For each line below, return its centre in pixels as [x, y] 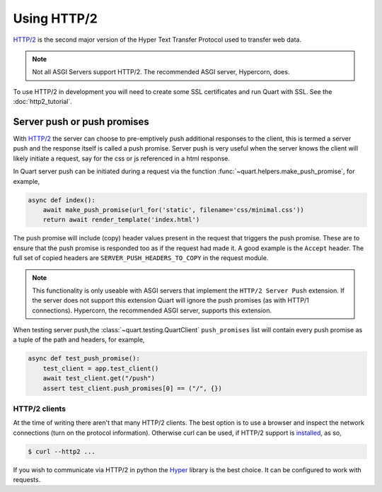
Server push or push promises [81, 121]
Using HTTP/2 [56, 18]
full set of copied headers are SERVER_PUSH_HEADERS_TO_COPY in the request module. [141, 258]
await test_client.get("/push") [99, 379]
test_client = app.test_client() [101, 368]
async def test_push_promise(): [84, 358]
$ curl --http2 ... [62, 451]
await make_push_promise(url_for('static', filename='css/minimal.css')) [173, 210]
